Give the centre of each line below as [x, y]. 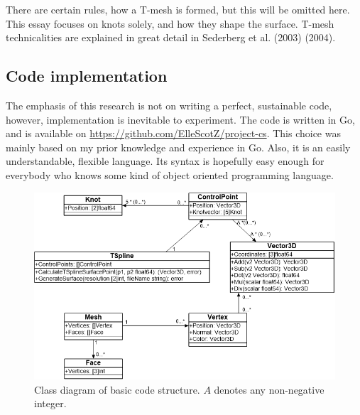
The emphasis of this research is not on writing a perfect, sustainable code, [169, 105]
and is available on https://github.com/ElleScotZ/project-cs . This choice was [173, 133]
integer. [50, 403]
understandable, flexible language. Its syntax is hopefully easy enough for [165, 161]
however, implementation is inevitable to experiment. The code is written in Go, [180, 119]
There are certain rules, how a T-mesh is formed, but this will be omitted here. [178, 9]
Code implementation [87, 76]
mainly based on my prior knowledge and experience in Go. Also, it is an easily [178, 147]
